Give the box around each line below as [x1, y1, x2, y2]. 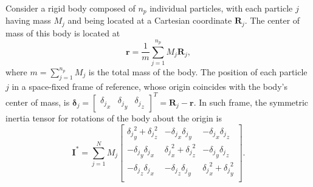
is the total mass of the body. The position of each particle [88, 66, 308, 78]
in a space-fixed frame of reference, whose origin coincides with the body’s [12, 80, 287, 92]
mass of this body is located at [5, 26, 120, 39]
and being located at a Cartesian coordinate [67, 14, 232, 27]
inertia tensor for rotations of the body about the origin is [5, 111, 222, 124]
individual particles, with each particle [150, 2, 293, 14]
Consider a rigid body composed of [5, 2, 136, 14]
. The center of [244, 14, 300, 27]
